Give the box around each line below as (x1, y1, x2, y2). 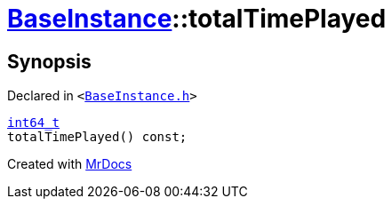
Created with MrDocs (7, 156, 132, 172)
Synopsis (7, 50, 92, 73)
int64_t (7, 115, 60, 131)
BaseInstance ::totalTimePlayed (7, 4, 387, 34)
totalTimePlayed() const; (7, 130, 188, 145)
